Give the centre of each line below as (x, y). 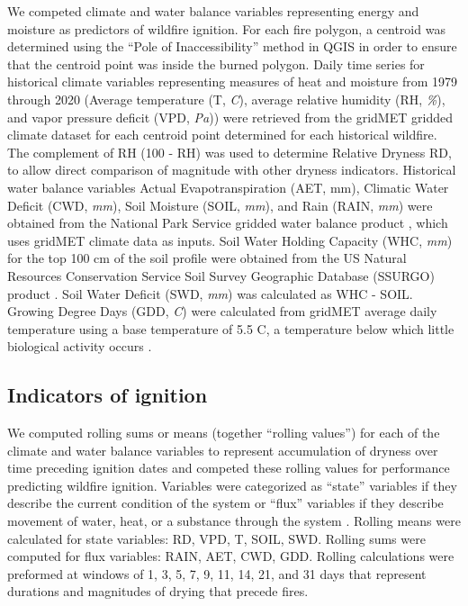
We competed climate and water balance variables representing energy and (213, 11)
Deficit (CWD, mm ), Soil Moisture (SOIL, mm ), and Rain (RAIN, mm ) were (220, 205)
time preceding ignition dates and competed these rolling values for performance (229, 468)
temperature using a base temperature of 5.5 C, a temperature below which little (231, 328)
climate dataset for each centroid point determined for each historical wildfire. (222, 135)
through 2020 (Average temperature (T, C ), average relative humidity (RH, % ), (226, 99)
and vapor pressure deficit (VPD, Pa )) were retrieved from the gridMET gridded (230, 117)
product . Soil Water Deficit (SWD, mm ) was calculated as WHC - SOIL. (210, 293)
